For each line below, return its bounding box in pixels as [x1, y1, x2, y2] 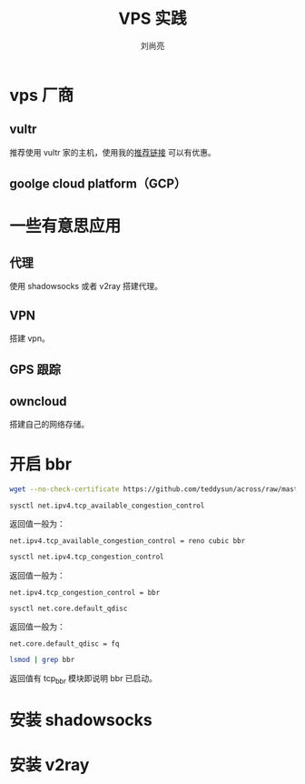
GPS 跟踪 [9, 362, 62, 377]
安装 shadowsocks [9, 709, 152, 730]
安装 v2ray [9, 754, 90, 775]
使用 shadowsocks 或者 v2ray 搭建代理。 [9, 281, 163, 292]
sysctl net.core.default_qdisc [9, 604, 128, 613]
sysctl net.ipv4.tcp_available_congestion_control [9, 501, 205, 510]
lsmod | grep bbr [9, 655, 75, 664]
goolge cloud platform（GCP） [9, 176, 187, 192]
